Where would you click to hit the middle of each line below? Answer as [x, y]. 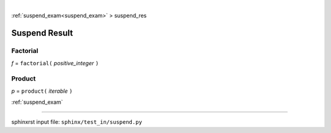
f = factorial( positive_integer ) [55, 63]
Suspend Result [42, 33]
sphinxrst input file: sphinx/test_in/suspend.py [77, 122]
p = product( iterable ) [42, 91]
